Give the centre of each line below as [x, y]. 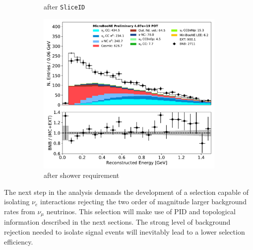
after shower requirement [82, 175]
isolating [17, 202]
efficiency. [19, 241]
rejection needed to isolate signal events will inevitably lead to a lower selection [125, 232]
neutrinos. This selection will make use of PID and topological [141, 211]
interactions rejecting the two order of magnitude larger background [144, 202]
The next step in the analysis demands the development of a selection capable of [126, 192]
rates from [20, 211]
